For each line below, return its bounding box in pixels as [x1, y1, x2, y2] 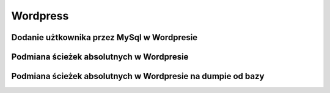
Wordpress [11, 9, 69, 22]
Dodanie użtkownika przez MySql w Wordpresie [11, 32, 198, 43]
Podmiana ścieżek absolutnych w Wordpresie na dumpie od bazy [11, 71, 265, 81]
